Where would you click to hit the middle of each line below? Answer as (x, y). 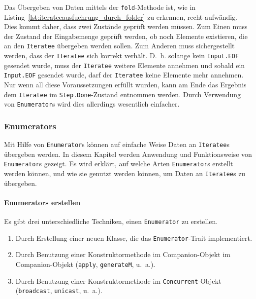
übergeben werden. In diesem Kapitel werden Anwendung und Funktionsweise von (128, 154)
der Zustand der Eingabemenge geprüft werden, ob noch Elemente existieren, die (126, 36)
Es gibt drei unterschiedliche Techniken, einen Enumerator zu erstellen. (111, 221)
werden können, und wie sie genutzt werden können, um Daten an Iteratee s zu (125, 173)
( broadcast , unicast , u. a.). (59, 290)
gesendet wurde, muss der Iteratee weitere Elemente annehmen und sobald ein (125, 65)
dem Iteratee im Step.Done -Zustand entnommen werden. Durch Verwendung (123, 94)
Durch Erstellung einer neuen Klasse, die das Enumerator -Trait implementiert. (134, 238)
